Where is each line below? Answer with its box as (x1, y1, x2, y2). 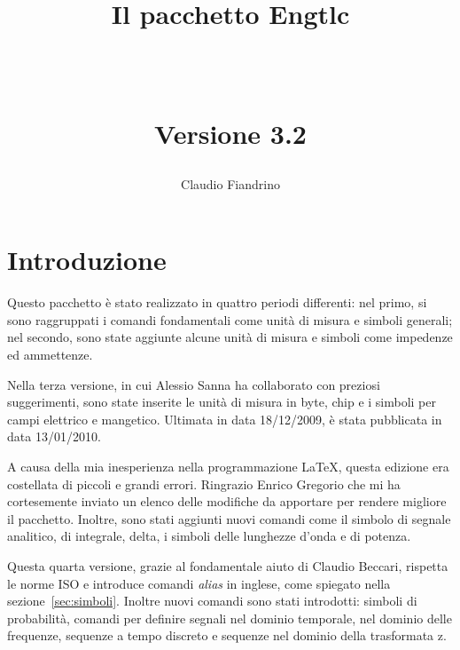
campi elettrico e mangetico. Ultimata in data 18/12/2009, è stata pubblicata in (7, 409, 442, 428)
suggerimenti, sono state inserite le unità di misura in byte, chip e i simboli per (7, 392, 436, 411)
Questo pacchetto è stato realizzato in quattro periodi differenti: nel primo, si (7, 293, 427, 312)
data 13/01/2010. (7, 427, 101, 446)
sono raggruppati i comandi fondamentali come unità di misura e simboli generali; (7, 310, 453, 329)
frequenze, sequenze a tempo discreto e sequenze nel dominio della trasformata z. (7, 626, 447, 645)
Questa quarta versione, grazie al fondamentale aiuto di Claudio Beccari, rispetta (7, 557, 448, 575)
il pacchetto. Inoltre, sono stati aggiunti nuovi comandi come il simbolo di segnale (7, 509, 451, 527)
